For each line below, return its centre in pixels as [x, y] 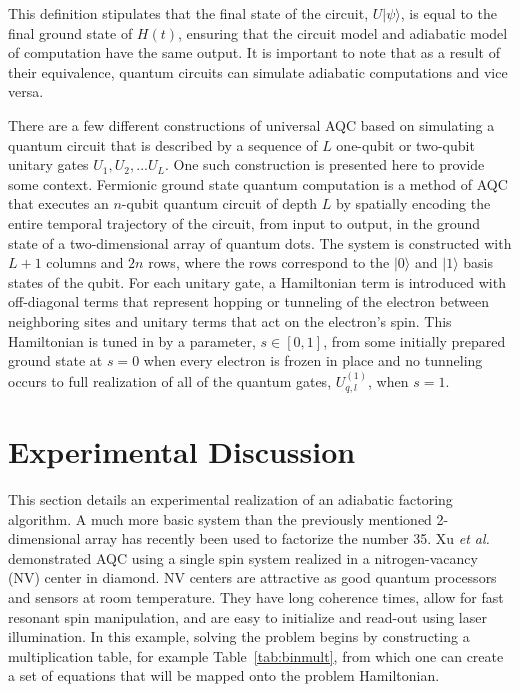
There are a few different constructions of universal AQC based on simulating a [251, 124]
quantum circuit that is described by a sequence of [163, 144]
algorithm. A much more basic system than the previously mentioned [220, 518]
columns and [85, 262]
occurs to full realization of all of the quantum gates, [170, 380]
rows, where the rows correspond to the [269, 262]
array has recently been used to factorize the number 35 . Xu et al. [287, 538]
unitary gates [48, 164]
